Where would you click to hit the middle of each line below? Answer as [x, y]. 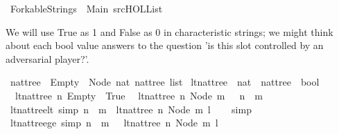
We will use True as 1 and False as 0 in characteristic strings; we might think [169, 31]
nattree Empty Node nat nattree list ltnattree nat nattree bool [165, 82]
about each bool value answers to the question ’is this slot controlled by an [165, 45]
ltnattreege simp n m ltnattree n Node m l [114, 123]
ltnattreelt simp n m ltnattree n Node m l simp [131, 109]
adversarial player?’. [47, 58]
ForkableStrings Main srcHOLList [86, 8]
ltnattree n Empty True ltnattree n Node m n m [139, 95]
